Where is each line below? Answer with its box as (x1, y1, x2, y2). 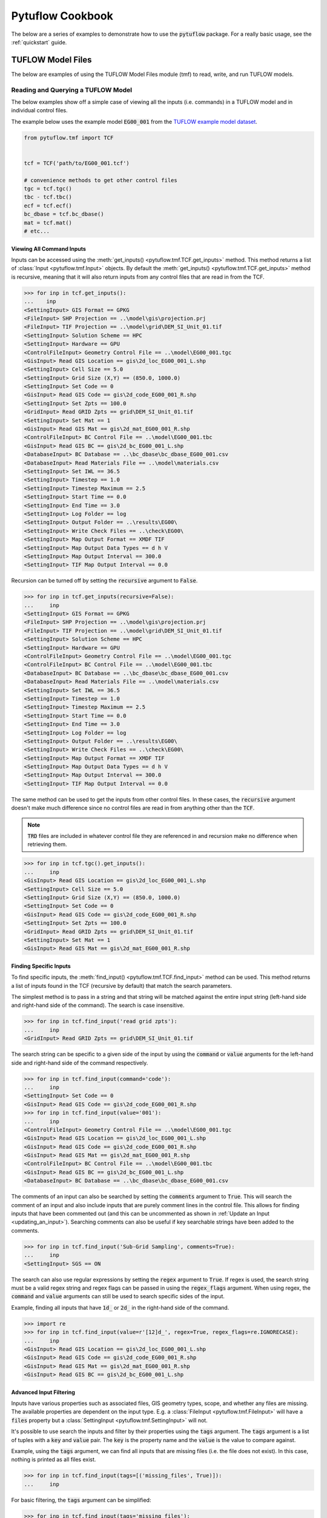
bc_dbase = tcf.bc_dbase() (24, 211, 104, 218)
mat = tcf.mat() (24, 219, 73, 226)
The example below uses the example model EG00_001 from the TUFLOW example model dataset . (11, 118, 257, 125)
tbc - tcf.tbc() (24, 194, 73, 200)
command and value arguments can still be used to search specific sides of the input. (11, 1293, 225, 1300)
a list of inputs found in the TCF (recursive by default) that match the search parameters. (11, 982, 233, 989)
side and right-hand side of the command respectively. (11, 1059, 148, 1066)
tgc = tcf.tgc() (24, 185, 73, 192)
